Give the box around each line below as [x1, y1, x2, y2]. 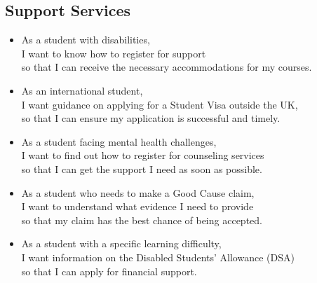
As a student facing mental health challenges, [21, 134, 217, 149]
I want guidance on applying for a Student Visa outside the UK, [21, 97, 298, 111]
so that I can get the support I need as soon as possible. [21, 161, 262, 176]
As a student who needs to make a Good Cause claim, [21, 185, 255, 200]
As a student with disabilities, [21, 32, 150, 47]
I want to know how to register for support [21, 46, 206, 60]
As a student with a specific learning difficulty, [21, 236, 222, 251]
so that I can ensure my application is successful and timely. [21, 111, 281, 125]
